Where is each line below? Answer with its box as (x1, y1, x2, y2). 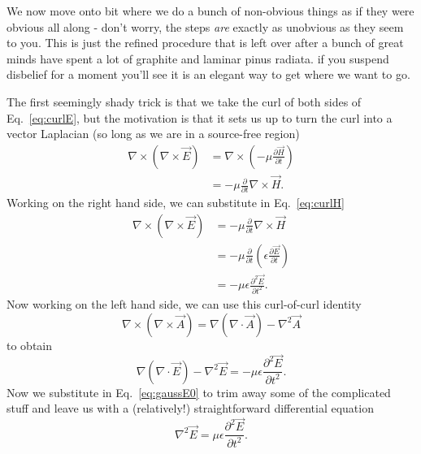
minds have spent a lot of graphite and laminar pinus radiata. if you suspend (7, 50, 389, 67)
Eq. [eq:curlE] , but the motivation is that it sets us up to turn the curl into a (7, 109, 393, 126)
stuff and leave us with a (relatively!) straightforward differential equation (7, 400, 374, 417)
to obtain (7, 336, 53, 353)
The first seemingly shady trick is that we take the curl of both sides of (7, 93, 362, 110)
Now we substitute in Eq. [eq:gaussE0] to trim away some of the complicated (7, 383, 391, 400)
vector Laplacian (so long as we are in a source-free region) (7, 125, 300, 142)
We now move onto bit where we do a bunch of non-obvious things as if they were (7, 2, 414, 19)
